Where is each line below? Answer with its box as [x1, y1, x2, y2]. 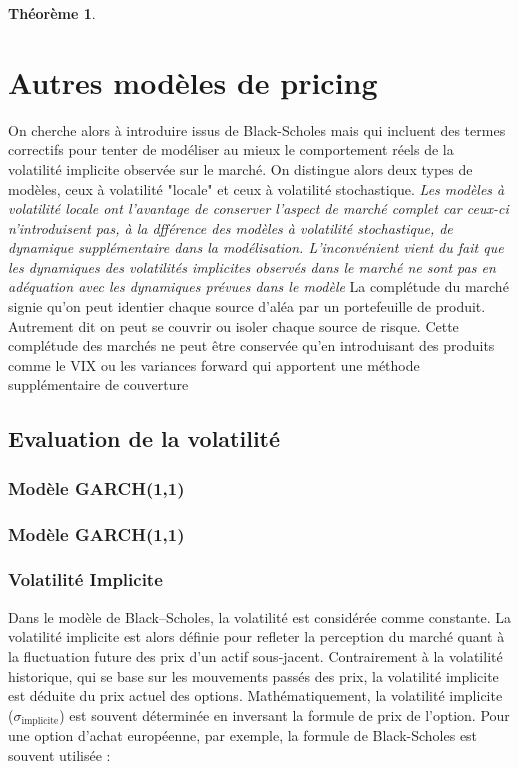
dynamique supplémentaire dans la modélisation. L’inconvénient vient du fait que [8, 237, 504, 258]
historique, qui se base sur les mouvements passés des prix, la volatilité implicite [8, 665, 499, 686]
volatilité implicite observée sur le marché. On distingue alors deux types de [8, 158, 473, 179]
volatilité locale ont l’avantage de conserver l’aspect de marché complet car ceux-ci [8, 198, 509, 219]
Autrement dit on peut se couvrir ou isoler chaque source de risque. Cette [8, 315, 459, 336]
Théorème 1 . [8, 3, 96, 23]
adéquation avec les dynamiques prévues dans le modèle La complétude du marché [8, 276, 509, 297]
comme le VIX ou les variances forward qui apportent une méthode [8, 354, 420, 375]
